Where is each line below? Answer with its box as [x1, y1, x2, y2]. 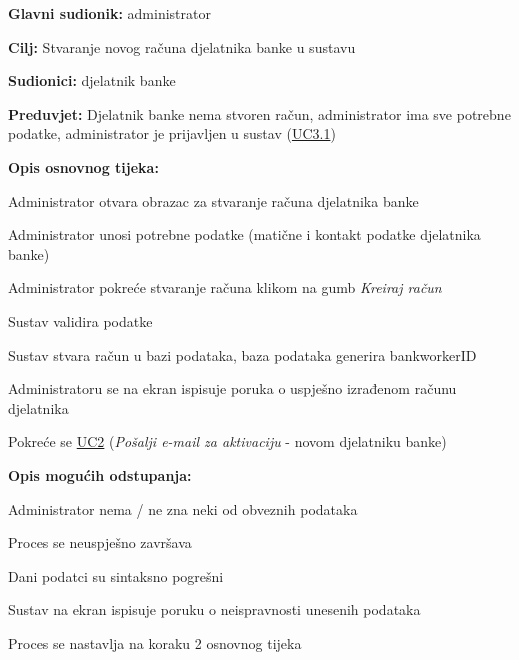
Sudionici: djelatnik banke [8, 70, 176, 91]
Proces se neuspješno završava [8, 532, 192, 553]
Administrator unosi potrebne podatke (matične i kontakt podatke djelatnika [8, 224, 481, 245]
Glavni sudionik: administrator [8, 3, 211, 23]
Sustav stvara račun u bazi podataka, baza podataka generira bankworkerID [8, 344, 477, 365]
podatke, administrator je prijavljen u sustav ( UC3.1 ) [8, 123, 336, 144]
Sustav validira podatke [8, 310, 153, 331]
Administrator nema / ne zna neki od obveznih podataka [8, 498, 358, 519]
